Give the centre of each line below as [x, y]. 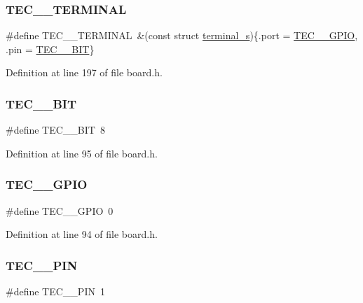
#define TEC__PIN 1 [55, 291]
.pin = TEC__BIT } [50, 49]
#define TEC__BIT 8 [55, 130]
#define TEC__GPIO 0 [60, 210]
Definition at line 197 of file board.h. [84, 72]
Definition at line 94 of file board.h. [82, 234]
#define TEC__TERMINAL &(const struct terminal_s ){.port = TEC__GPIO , [182, 35]
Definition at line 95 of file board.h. [82, 153]
